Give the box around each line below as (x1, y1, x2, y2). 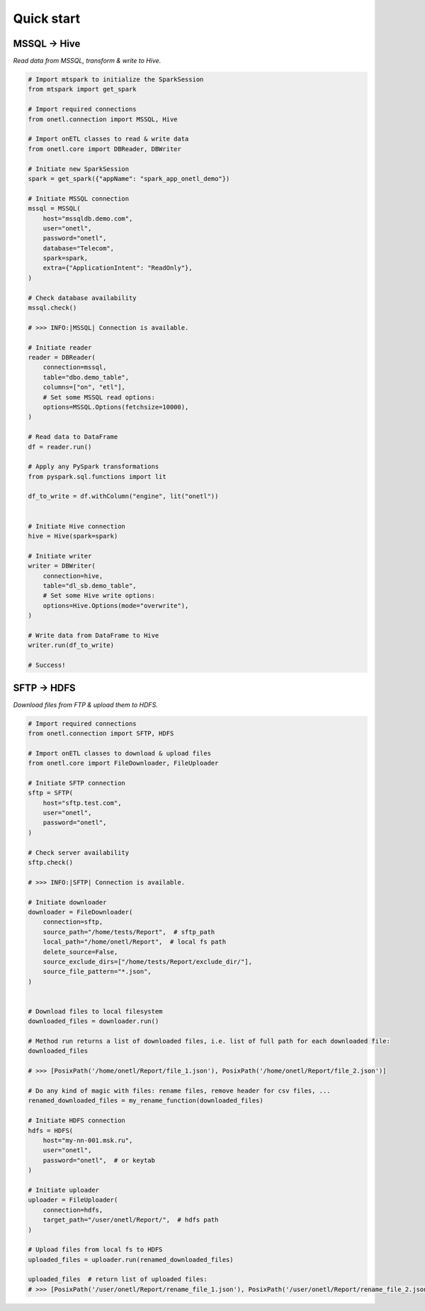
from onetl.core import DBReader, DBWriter (28, 145, 182, 153)
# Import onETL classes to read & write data (28, 135, 189, 143)
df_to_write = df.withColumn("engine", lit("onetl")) (28, 492, 219, 500)
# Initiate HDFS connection (28, 1117, 125, 1124)
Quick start (13, 11, 81, 26)
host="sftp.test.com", (42, 799, 122, 807)
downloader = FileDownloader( (28, 908, 133, 916)
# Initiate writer (28, 552, 92, 560)
